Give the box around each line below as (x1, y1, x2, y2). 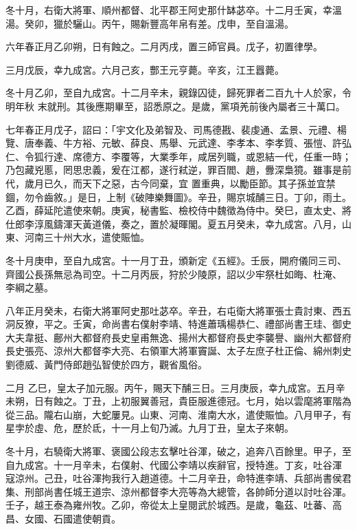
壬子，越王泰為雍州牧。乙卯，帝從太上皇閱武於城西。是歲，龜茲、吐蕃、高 (5, 498, 342, 512)
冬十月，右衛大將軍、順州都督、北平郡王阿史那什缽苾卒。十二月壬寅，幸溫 (5, 3, 342, 17)
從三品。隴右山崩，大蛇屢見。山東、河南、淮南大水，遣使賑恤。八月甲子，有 (5, 407, 352, 421)
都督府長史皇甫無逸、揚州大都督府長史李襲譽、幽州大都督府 (82, 330, 352, 344)
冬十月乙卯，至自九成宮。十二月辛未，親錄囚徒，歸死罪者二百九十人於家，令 (5, 85, 352, 100)
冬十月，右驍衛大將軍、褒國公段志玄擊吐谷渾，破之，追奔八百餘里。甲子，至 (5, 444, 352, 458)
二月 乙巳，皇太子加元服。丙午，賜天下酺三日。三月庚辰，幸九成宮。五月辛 (5, 380, 345, 394)
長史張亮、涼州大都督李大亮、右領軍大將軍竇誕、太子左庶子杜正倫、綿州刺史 (5, 343, 352, 358)
